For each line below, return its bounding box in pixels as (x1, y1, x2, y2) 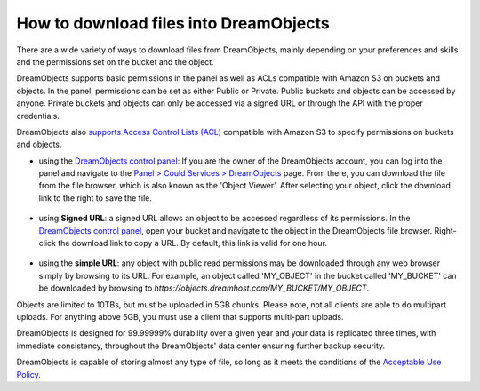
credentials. (16, 110, 60, 121)
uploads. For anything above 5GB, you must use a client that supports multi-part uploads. (16, 311, 344, 322)
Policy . (16, 369, 42, 379)
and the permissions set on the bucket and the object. (16, 56, 214, 67)
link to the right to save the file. (38, 192, 153, 203)
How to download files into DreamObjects (16, 13, 330, 33)
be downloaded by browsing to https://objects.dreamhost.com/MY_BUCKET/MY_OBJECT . (38, 283, 370, 293)
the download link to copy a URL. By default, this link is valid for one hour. (58, 238, 328, 249)
